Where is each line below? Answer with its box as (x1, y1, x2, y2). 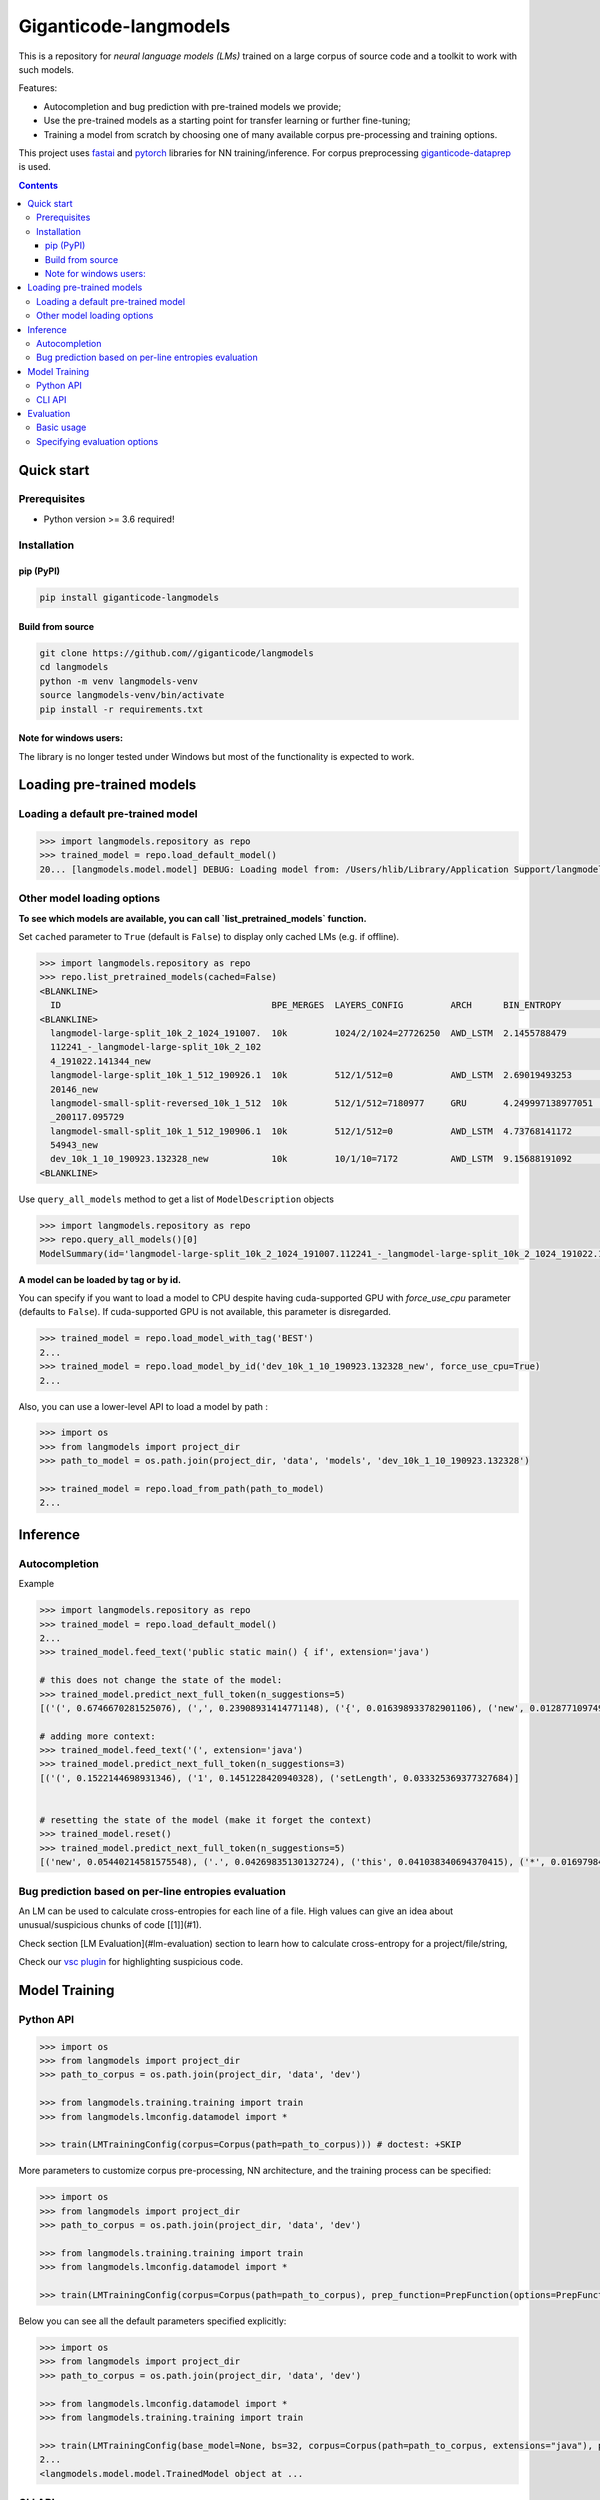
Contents (18, 179, 59, 191)
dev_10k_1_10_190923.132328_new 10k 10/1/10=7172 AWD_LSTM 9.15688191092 (50, 1153, 572, 1165)
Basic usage (36, 421, 87, 434)
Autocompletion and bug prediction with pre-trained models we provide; (43, 100, 342, 112)
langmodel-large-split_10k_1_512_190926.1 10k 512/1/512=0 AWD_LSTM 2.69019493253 (50, 1070, 572, 1081)
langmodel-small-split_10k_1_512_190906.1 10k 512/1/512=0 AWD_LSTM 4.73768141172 (50, 1125, 572, 1137)
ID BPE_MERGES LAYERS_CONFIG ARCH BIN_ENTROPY (50, 1000, 562, 1011)
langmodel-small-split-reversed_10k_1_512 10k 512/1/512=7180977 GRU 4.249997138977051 (50, 1097, 594, 1109)
